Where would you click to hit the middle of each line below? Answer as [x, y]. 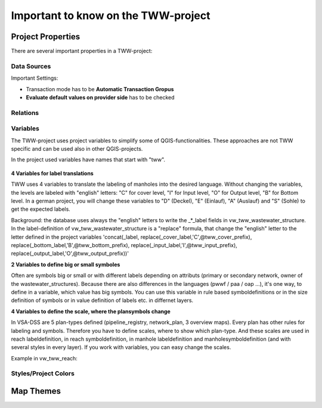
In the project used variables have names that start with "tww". [88, 160]
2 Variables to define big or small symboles [66, 264]
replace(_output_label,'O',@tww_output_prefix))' [70, 254]
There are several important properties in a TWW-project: [82, 51]
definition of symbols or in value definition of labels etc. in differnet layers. [102, 300]
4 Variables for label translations [52, 173]
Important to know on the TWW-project [111, 15]
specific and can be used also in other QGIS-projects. [77, 149]
